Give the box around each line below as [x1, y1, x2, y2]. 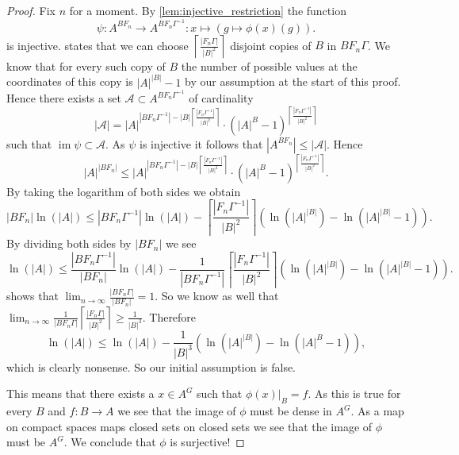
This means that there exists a [6, 385, 155, 402]
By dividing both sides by [6, 235, 132, 252]
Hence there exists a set [6, 90, 121, 106]
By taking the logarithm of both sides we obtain [6, 183, 241, 199]
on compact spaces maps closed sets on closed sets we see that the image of [6, 418, 373, 434]
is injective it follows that [140, 135, 263, 152]
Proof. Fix [6, 2, 55, 18]
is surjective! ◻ [170, 434, 245, 450]
